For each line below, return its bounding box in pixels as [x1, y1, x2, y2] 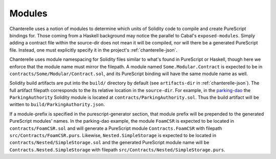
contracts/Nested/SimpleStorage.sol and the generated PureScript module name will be [9, 140, 210, 146]
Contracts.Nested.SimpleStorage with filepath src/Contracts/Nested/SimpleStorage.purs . [9, 146, 225, 153]
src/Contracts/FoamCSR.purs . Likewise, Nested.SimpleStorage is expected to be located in [9, 132, 217, 139]
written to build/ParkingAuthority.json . [9, 101, 105, 107]
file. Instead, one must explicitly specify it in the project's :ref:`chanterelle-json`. [9, 47, 178, 53]
